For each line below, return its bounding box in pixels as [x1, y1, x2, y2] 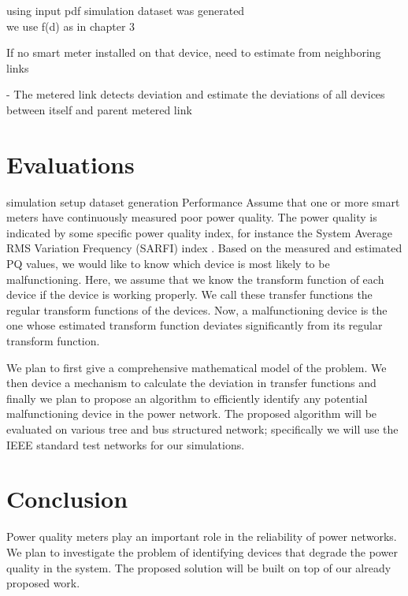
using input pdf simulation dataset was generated [6, 2, 245, 18]
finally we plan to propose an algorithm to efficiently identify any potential [6, 389, 368, 406]
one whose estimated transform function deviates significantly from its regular [6, 317, 383, 333]
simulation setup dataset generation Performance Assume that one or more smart [6, 193, 400, 210]
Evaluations [6, 147, 135, 180]
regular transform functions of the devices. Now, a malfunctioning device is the [6, 301, 388, 318]
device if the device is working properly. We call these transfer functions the [6, 286, 373, 303]
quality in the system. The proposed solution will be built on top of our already [6, 559, 391, 576]
